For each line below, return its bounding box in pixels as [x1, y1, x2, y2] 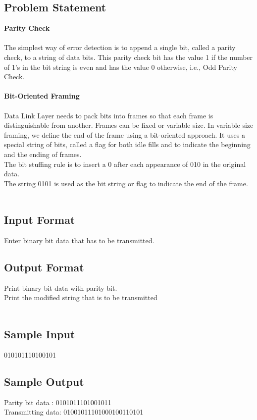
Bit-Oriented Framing [4, 91, 80, 101]
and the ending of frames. [4, 149, 82, 159]
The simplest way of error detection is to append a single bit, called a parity [4, 42, 236, 52]
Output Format [4, 260, 84, 275]
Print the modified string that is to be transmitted [4, 292, 157, 303]
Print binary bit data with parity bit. [4, 282, 117, 293]
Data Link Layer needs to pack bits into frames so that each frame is [4, 110, 213, 120]
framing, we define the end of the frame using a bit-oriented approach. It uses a [4, 129, 245, 140]
